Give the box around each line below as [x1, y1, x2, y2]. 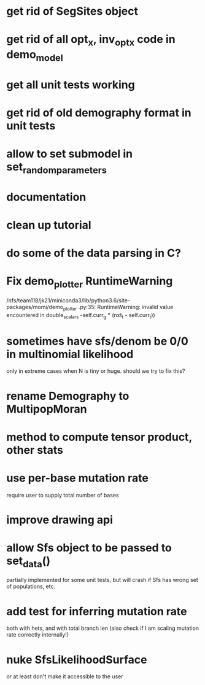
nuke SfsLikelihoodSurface [6, 652, 147, 667]
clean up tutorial [6, 218, 91, 232]
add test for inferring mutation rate [6, 604, 187, 618]
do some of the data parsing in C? [6, 247, 181, 260]
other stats [6, 443, 63, 457]
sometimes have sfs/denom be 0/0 [6, 334, 188, 348]
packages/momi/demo [6, 303, 64, 310]
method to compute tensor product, [6, 430, 192, 444]
